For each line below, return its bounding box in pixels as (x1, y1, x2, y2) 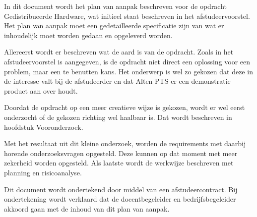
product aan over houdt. (4, 85, 78, 96)
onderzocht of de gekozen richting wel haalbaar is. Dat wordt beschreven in (4, 111, 232, 122)
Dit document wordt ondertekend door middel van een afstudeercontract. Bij (4, 184, 238, 194)
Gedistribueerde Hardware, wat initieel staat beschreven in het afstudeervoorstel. (4, 10, 250, 21)
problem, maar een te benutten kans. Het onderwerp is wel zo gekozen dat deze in (4, 66, 253, 76)
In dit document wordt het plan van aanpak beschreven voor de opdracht (4, 1, 227, 11)
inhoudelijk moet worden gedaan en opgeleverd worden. (4, 30, 173, 40)
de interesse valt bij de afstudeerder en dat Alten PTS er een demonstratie (4, 76, 231, 86)
